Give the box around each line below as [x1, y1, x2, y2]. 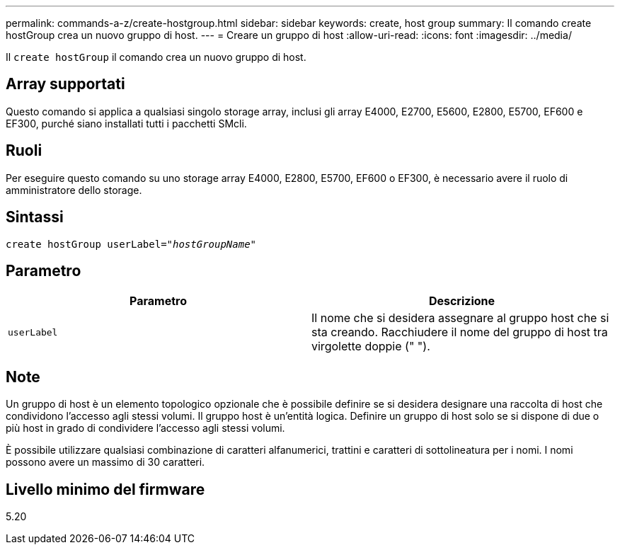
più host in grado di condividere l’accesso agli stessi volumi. [6, 422, 285, 435]
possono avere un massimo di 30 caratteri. [6, 456, 205, 469]
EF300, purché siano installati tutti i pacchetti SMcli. [6, 117, 247, 130]
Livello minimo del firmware [6, 480, 205, 498]
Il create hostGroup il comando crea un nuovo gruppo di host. [6, 51, 306, 63]
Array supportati [6, 75, 125, 93]
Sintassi [6, 208, 64, 227]
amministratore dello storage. [6, 183, 142, 196]
